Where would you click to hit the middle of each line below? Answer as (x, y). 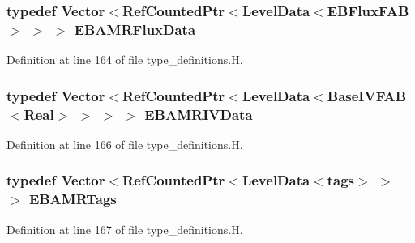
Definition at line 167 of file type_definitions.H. (125, 229)
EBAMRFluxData (135, 29)
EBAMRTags (73, 199)
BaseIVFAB (367, 95)
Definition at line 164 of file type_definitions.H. (125, 60)
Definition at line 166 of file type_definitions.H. (125, 144)
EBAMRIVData (199, 114)
